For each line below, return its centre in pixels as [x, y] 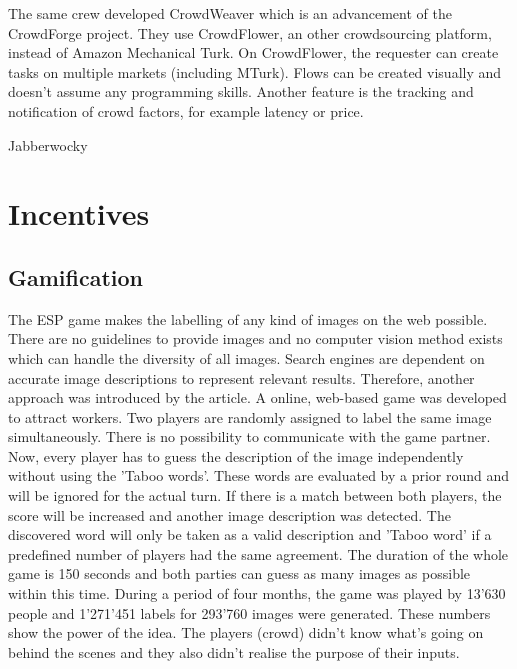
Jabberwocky [48, 144]
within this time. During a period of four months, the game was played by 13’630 [257, 593]
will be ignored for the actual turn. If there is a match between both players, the [255, 495]
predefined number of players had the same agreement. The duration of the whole [258, 553]
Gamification [76, 276]
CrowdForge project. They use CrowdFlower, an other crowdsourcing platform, [250, 32]
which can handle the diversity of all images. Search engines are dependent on [246, 357]
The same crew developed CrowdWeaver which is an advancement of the [230, 13]
